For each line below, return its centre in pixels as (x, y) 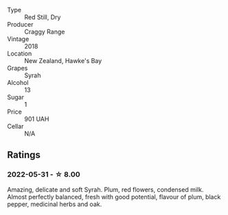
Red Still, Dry (43, 17)
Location (20, 53)
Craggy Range (45, 31)
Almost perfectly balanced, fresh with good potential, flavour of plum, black (114, 197)
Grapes (18, 68)
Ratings (24, 155)
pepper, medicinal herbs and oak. (55, 204)
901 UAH (37, 119)
